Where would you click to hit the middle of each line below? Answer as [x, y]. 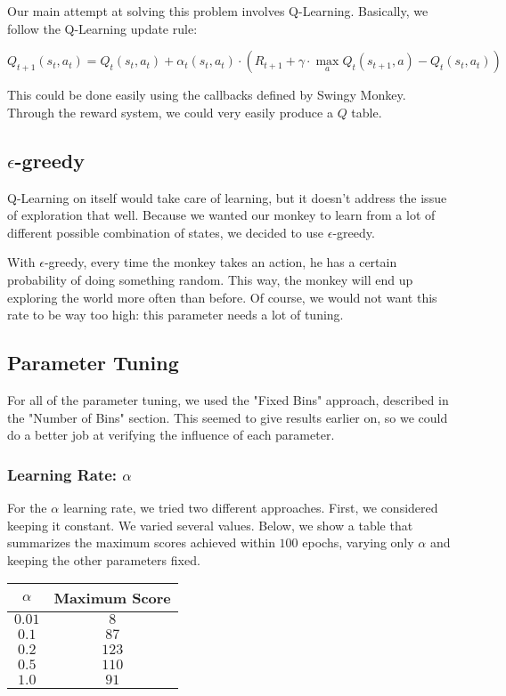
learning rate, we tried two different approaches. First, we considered [250, 507]
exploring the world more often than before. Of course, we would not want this [222, 297]
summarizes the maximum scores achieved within [141, 542]
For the [27, 507]
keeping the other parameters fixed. [104, 559]
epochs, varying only [358, 542]
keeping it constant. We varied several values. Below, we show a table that [210, 525]
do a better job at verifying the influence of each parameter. [171, 435]
